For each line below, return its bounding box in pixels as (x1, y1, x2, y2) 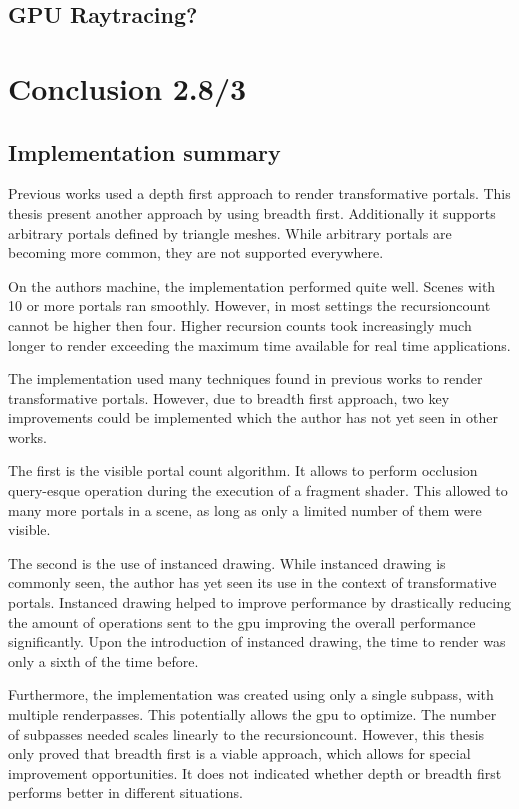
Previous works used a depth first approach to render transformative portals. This (8, 183, 511, 204)
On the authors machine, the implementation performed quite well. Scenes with (8, 275, 496, 296)
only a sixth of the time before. (8, 650, 199, 671)
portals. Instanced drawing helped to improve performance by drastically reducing (8, 592, 511, 613)
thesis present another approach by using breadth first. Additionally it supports (8, 202, 496, 223)
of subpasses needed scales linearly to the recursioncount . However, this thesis (8, 723, 485, 744)
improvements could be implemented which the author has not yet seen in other (8, 407, 498, 428)
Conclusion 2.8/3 (8, 67, 247, 108)
